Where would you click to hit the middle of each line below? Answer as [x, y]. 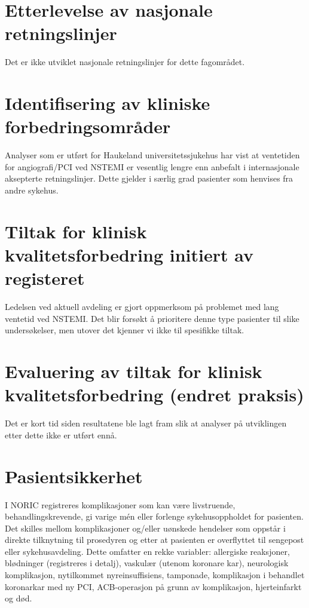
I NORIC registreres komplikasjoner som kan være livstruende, [120, 504]
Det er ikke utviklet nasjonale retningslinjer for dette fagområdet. [125, 62]
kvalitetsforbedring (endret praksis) [154, 394]
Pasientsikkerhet [74, 476]
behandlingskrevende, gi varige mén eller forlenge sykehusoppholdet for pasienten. [154, 516]
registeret [45, 278]
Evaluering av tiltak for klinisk [134, 371]
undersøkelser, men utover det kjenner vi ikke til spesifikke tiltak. [125, 330]
